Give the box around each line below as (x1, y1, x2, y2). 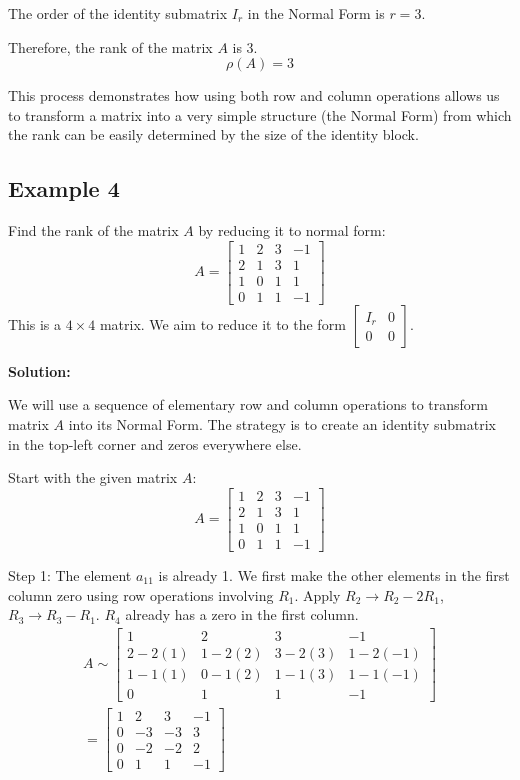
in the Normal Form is (247, 3, 385, 23)
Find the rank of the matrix (8, 220, 179, 241)
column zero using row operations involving (8, 584, 274, 605)
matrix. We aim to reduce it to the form (99, 313, 346, 334)
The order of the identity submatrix (8, 3, 228, 23)
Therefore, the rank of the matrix (8, 36, 213, 57)
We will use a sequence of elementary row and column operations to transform (8, 394, 488, 415)
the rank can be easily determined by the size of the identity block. (8, 124, 419, 145)
